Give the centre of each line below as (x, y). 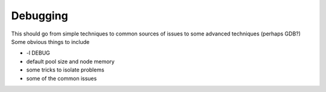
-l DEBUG (38, 53)
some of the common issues (62, 78)
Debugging (40, 16)
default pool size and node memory (70, 61)
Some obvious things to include (50, 41)
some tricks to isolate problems (66, 70)
